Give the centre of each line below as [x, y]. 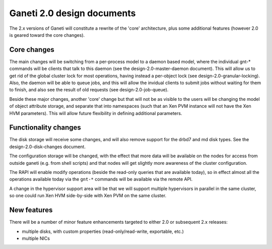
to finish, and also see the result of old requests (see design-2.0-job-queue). [89, 90]
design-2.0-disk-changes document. [47, 147]
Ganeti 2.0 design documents [73, 13]
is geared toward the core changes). [47, 35]
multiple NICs [36, 238]
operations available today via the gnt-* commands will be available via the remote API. [101, 179]
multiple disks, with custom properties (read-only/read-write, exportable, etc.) [103, 231]
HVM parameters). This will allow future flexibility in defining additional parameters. [96, 113]
